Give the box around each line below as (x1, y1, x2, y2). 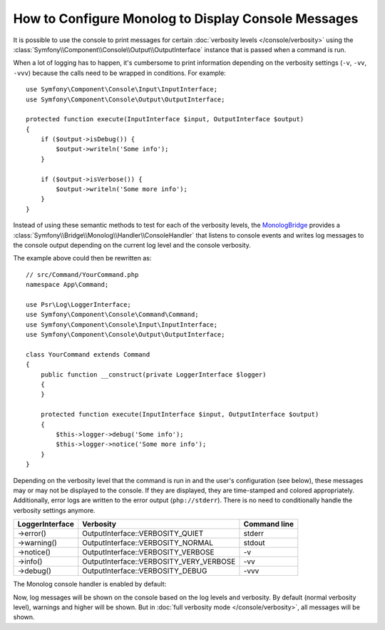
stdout (243, 538, 265, 548)
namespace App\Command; (26, 280, 109, 289)
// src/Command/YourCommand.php (26, 270, 139, 278)
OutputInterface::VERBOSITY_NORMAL (82, 538, 214, 548)
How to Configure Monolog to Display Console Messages (13, 11, 359, 26)
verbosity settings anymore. (13, 506, 96, 514)
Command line (243, 519, 294, 529)
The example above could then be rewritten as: (13, 254, 152, 263)
